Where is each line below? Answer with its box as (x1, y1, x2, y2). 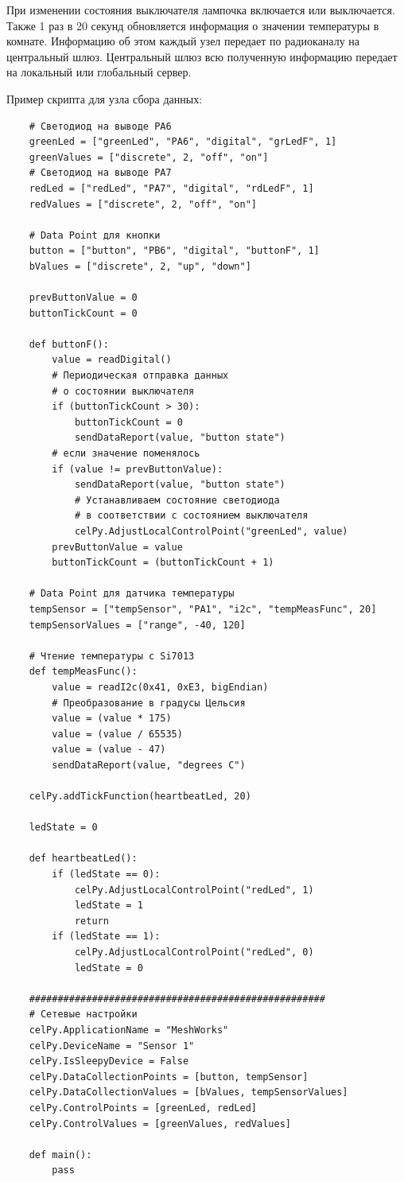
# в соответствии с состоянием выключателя (74, 510, 309, 522)
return (74, 915, 109, 927)
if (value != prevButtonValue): (52, 463, 223, 475)
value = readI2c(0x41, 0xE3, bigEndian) (52, 681, 269, 693)
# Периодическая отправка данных (52, 370, 229, 382)
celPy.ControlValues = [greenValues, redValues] (29, 1118, 291, 1130)
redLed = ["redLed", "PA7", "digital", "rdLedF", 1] (29, 182, 314, 194)
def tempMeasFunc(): (29, 666, 138, 678)
